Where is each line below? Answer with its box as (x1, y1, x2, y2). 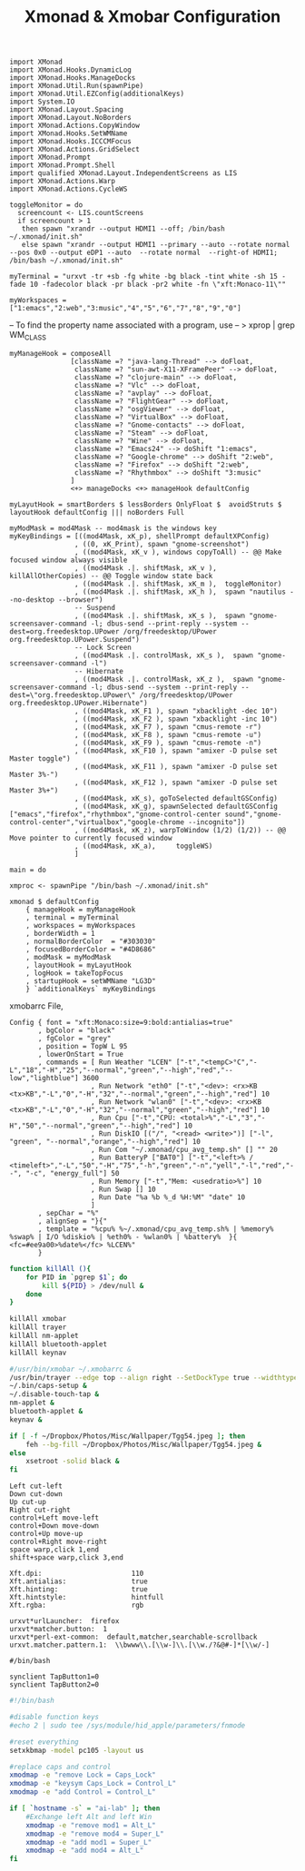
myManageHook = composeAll (9, 349, 112, 358)
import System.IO (9, 97, 75, 106)
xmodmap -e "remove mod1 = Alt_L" (25, 1820, 156, 1830)
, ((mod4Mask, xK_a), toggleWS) (74, 842, 213, 851)
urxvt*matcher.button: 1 (9, 1625, 107, 1634)
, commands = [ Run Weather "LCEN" (37, 1058, 172, 1067)
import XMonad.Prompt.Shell (9, 161, 116, 170)
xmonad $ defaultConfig (9, 897, 100, 906)
